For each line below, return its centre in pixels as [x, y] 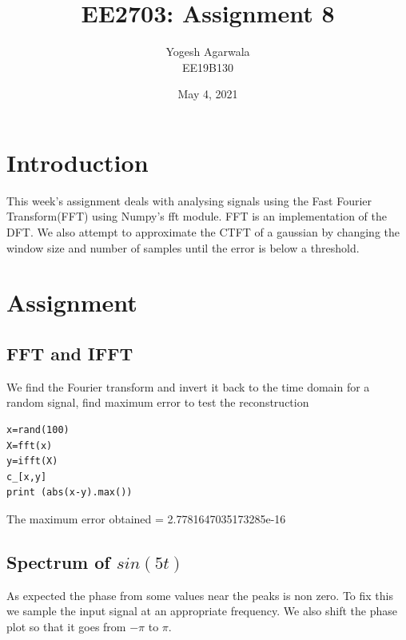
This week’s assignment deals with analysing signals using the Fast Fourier [189, 200]
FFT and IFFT [70, 353]
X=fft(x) [30, 445]
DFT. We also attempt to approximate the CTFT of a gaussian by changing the [203, 232]
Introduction [78, 162]
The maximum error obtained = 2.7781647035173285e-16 [146, 518]
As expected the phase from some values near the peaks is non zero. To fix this [200, 595]
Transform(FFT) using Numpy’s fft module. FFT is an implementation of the [197, 216]
